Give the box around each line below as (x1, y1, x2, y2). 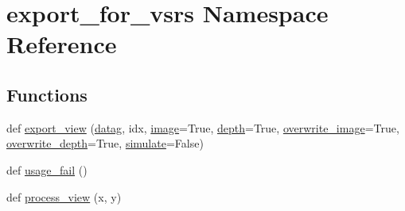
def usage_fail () (6, 161, 88, 178)
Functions (6, 82, 88, 106)
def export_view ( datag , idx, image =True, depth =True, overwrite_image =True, (6, 119, 399, 136)
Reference (6, 28, 117, 60)
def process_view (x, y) (6, 188, 122, 205)
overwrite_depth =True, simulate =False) (6, 135, 204, 152)
